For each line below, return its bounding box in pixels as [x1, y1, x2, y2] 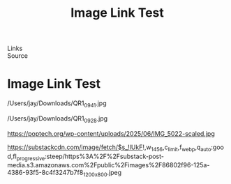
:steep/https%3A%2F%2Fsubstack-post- [44, 152, 164, 160]
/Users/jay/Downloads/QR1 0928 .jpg [7, 114, 108, 124]
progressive [16, 155, 45, 162]
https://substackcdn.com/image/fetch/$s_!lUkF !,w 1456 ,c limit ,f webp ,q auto [7, 143, 211, 153]
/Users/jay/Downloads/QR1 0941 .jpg [7, 99, 107, 109]
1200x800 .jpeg [82, 169, 122, 178]
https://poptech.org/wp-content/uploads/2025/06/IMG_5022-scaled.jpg [7, 129, 215, 137]
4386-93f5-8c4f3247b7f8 [7, 169, 84, 177]
